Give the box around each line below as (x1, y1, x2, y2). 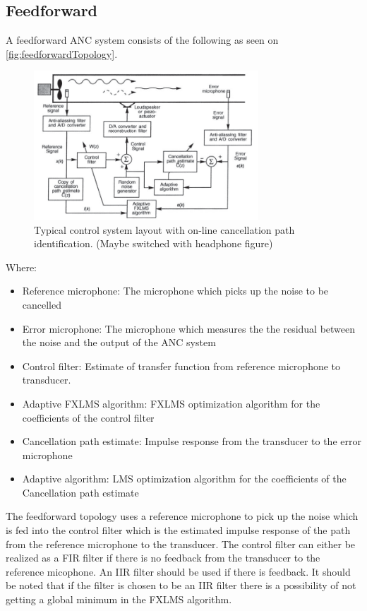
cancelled (22, 297, 62, 312)
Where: (6, 259, 37, 274)
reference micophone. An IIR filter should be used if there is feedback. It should (6, 564, 351, 579)
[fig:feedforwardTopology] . (6, 46, 118, 61)
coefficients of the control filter (22, 410, 155, 425)
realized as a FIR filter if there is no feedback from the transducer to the (6, 550, 320, 565)
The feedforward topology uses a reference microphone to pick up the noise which (6, 509, 359, 523)
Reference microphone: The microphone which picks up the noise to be (22, 283, 329, 298)
